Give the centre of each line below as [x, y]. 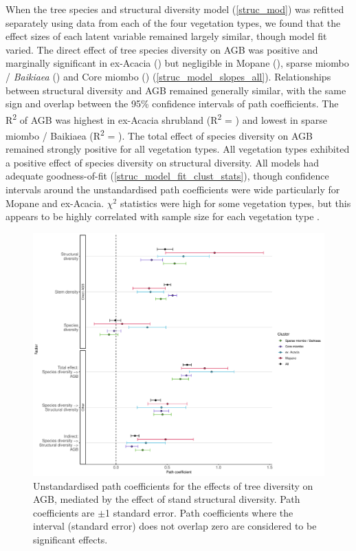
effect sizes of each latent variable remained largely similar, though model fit [166, 36]
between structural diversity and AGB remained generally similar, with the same [176, 90]
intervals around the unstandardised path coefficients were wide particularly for [173, 190]
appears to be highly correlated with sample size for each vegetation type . [163, 216]
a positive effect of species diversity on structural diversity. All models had [163, 162]
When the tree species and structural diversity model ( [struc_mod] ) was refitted [175, 9]
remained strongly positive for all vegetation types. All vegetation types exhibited [178, 149]
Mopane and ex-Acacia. [55, 203]
